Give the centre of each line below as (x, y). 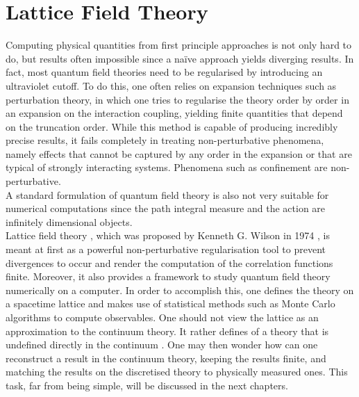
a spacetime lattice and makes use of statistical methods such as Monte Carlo (170, 303)
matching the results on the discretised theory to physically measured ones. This (177, 372)
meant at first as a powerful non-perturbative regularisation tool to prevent (166, 249)
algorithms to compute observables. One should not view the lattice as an (162, 317)
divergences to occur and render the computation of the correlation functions (169, 262)
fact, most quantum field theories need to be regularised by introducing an (164, 72)
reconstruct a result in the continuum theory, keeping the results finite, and (166, 358)
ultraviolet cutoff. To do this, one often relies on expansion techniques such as (171, 85)
